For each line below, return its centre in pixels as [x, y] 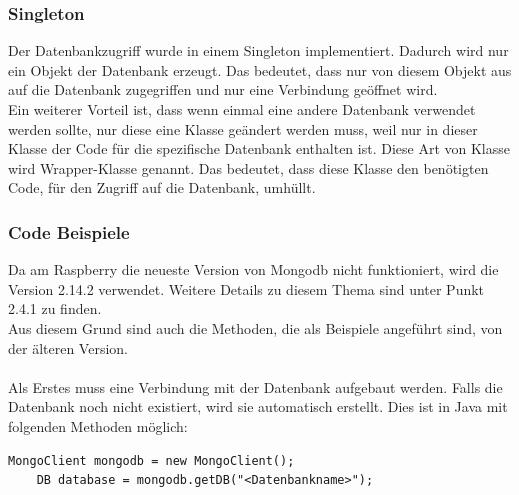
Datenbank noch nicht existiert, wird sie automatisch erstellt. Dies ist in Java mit [258, 406]
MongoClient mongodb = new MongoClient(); [151, 460]
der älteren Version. [68, 347]
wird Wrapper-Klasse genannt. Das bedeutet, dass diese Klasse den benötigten [248, 167]
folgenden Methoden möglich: [98, 425]
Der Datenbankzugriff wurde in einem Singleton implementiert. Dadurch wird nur [258, 50]
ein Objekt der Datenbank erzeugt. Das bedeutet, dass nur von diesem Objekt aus [260, 69]
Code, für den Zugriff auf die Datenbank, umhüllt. [162, 187]
